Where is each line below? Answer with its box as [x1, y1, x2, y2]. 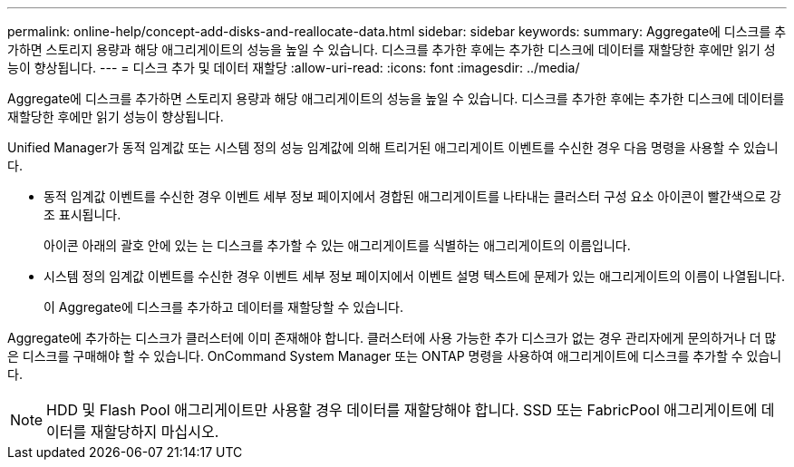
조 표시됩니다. [44, 207, 121, 222]
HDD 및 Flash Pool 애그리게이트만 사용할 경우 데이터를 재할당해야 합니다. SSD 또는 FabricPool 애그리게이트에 [46, 401, 758, 419]
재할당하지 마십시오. [90, 423, 219, 441]
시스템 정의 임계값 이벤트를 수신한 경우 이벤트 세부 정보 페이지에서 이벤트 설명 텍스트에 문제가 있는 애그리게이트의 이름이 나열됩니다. [44, 268, 786, 284]
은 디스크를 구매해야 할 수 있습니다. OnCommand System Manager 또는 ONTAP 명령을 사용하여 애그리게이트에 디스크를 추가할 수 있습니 [7, 348, 782, 364]
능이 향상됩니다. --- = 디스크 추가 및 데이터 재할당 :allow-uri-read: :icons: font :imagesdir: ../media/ [7, 60, 580, 75]
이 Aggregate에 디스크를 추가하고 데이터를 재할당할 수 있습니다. [44, 299, 403, 315]
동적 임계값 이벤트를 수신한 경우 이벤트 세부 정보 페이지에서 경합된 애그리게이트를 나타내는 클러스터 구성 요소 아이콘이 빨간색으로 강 [44, 189, 781, 204]
